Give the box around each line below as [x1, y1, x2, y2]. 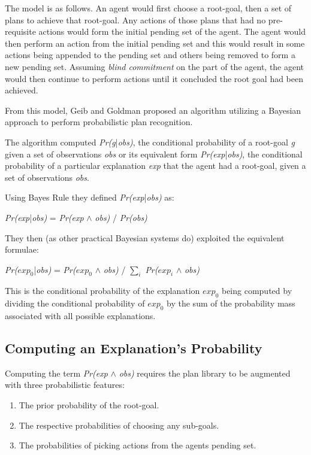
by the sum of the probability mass [167, 297, 295, 310]
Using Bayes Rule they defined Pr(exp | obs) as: [5, 191, 174, 204]
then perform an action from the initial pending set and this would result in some [5, 37, 305, 49]
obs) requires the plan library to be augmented [119, 366, 291, 379]
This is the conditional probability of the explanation [5, 284, 200, 297]
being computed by [221, 284, 292, 297]
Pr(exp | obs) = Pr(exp [5, 211, 84, 223]
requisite [5, 25, 36, 38]
